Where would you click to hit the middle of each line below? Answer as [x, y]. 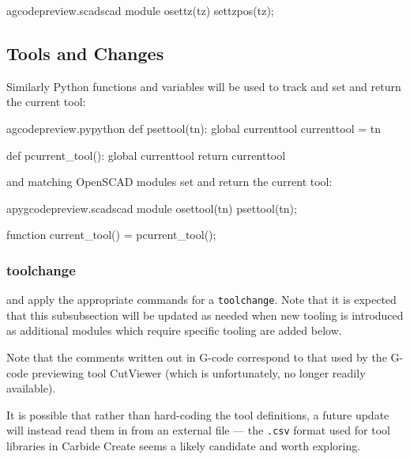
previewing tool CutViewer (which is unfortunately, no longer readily [199, 372]
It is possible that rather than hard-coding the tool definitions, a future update [198, 414]
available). [31, 388]
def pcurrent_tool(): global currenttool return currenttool [146, 155]
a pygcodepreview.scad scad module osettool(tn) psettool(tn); [152, 208]
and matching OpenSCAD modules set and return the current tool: [169, 182]
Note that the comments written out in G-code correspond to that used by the [197, 357]
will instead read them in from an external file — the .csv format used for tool [198, 430]
